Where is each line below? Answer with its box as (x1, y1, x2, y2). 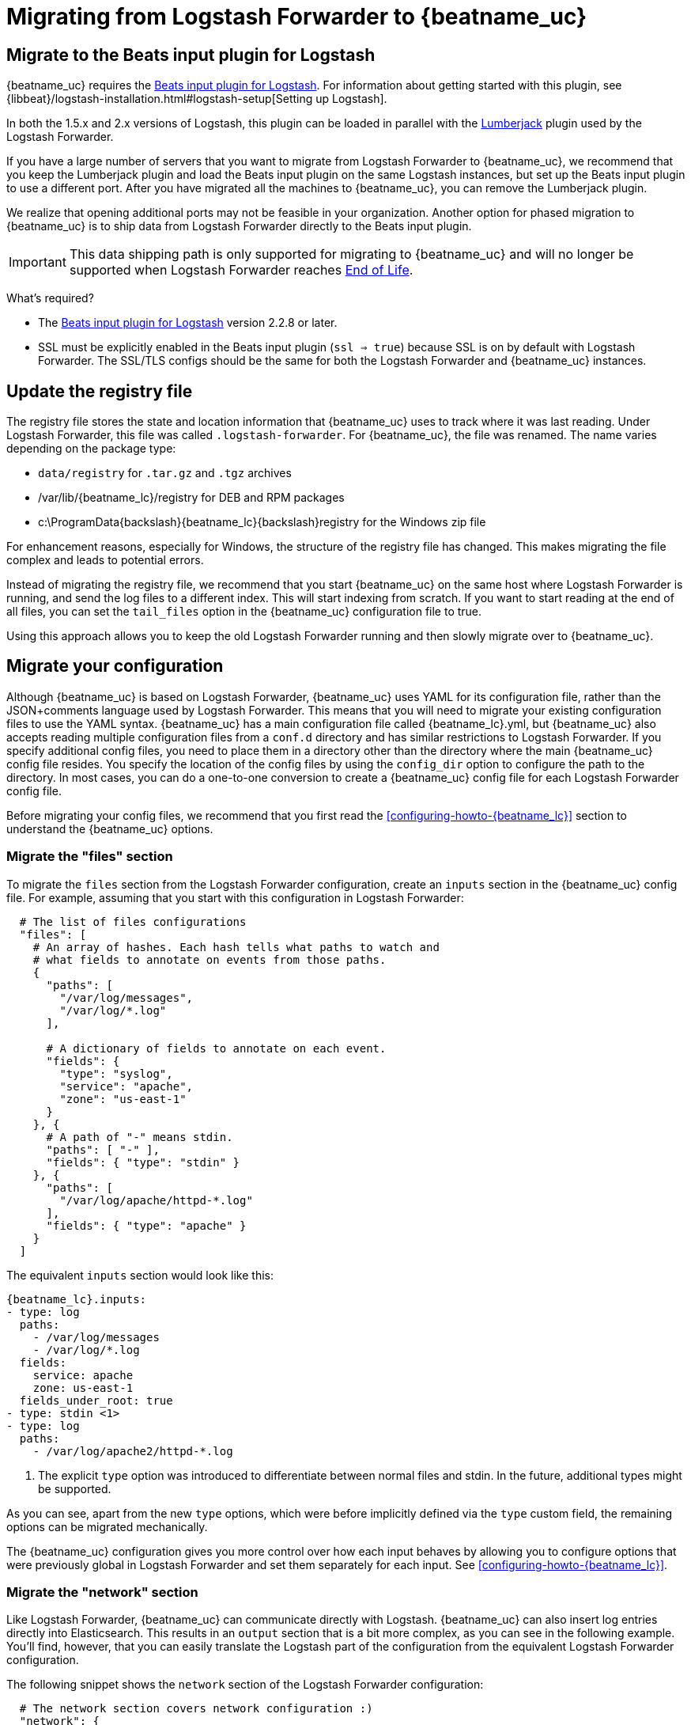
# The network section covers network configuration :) (19, 1702, 373, 1716)
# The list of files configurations (19, 915, 247, 928)
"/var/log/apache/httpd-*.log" (59, 1193, 253, 1207)
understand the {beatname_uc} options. (6, 821, 213, 836)
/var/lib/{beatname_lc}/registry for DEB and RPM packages (38, 491, 345, 505)
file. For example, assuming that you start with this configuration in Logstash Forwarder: (6, 890, 464, 904)
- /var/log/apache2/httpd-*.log (32, 1444, 233, 1458)
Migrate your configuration (6, 656, 224, 677)
